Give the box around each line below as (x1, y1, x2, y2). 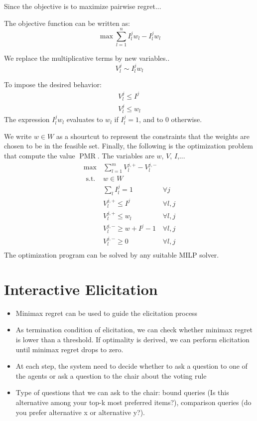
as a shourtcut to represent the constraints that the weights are (56, 131, 250, 141)
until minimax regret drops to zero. (15, 344, 124, 354)
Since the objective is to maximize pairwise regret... (4, 1, 161, 11)
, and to (139, 114, 163, 125)
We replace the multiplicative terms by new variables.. (4, 53, 170, 63)
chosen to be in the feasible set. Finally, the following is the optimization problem (4, 140, 253, 151)
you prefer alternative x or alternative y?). (15, 407, 145, 417)
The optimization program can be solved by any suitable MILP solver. (4, 250, 219, 260)
